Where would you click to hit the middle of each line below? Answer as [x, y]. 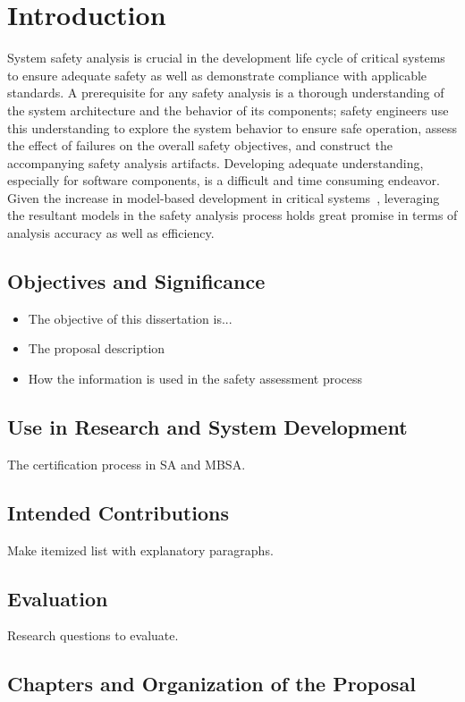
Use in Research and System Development [207, 427]
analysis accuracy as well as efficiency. [111, 233]
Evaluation [58, 598]
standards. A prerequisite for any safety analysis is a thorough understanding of [226, 93]
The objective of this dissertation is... [130, 318]
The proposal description [97, 348]
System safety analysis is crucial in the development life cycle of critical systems [226, 58]
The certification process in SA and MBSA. [127, 464]
